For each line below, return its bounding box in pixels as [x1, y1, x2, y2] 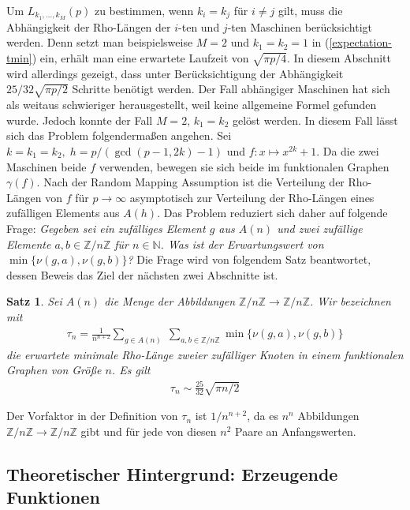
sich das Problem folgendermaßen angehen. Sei [6, 127, 232, 144]
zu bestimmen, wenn [94, 2, 194, 18]
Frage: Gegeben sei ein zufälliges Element [6, 219, 206, 236]
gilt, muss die [278, 2, 343, 18]
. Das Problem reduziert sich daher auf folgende [157, 204, 388, 221]
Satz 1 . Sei [6, 293, 62, 309]
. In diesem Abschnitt [287, 50, 391, 66]
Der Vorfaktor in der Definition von [6, 407, 178, 424]
